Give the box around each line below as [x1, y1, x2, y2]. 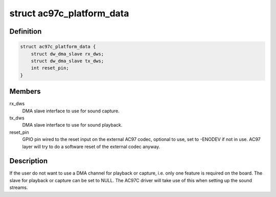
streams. [9, 184, 28, 191]
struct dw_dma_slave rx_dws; [31, 51, 104, 57]
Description [9, 157, 48, 165]
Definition [9, 27, 42, 36]
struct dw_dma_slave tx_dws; [31, 58, 104, 64]
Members [9, 87, 41, 96]
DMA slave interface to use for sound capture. [22, 108, 120, 114]
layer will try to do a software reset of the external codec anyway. [22, 143, 160, 150]
